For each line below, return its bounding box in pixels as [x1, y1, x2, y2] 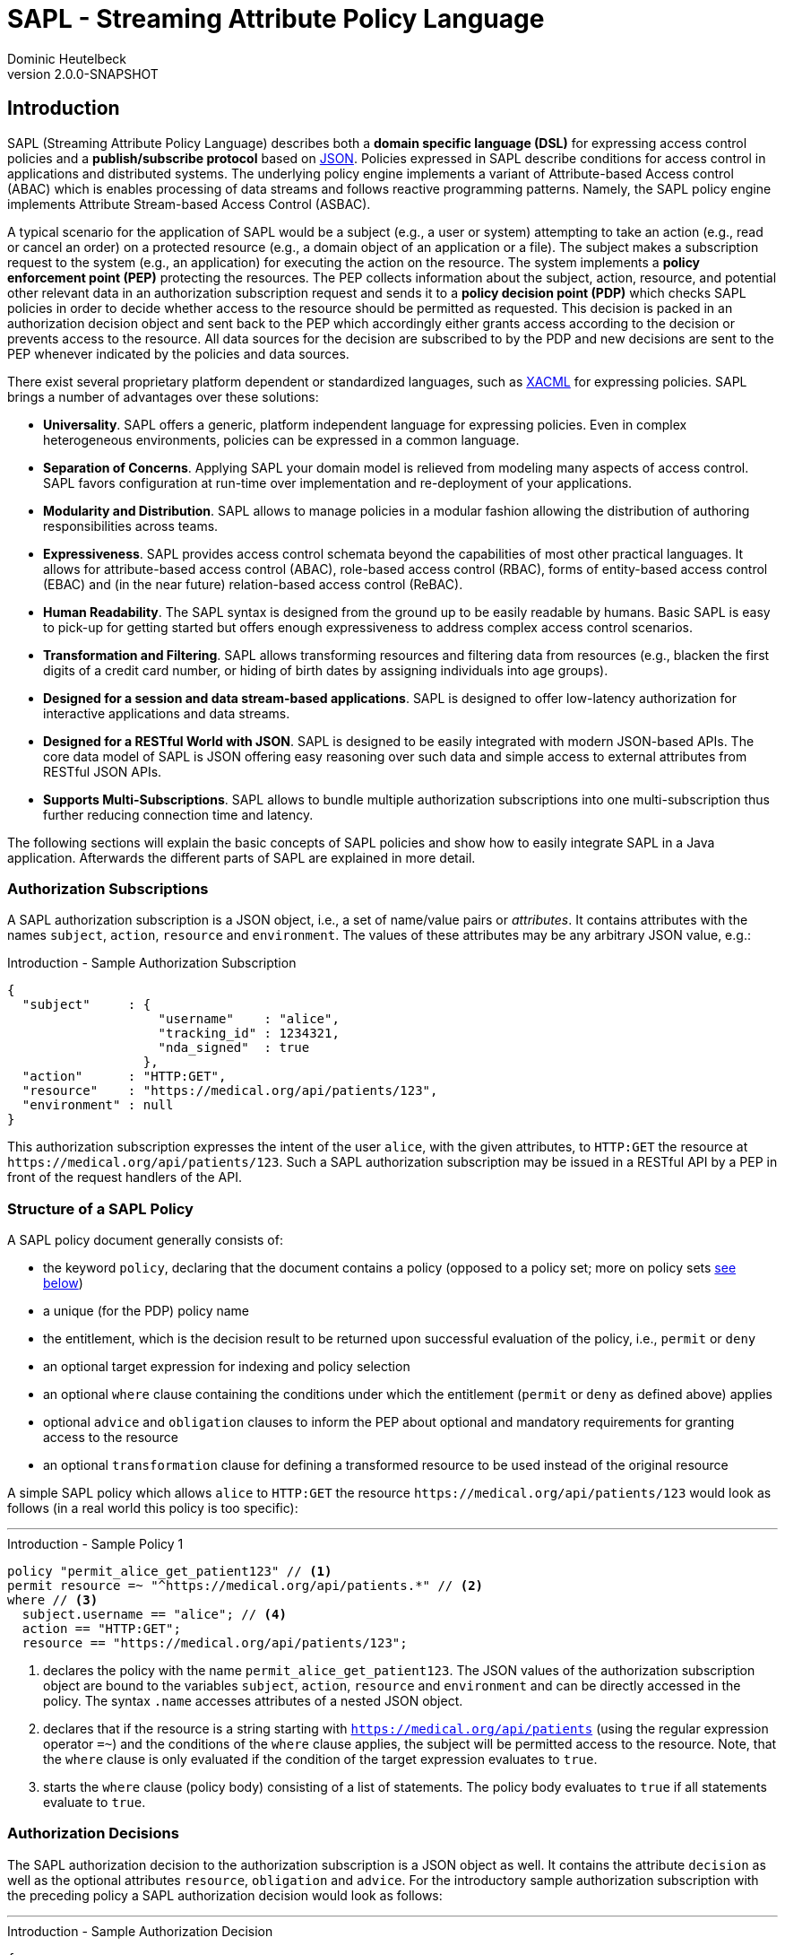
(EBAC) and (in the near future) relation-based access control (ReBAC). [43, 576, 463, 592]
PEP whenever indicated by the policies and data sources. [7, 345, 349, 361]
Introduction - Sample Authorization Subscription [7, 955, 297, 971]
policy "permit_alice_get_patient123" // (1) [7, 1564, 332, 1579]
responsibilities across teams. [43, 517, 219, 534]
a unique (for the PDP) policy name [43, 1303, 249, 1319]
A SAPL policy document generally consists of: [7, 1232, 283, 1248]
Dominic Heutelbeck [7, 50, 127, 66]
